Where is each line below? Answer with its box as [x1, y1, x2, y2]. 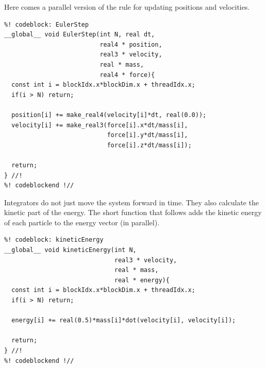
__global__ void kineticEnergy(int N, [4, 246, 137, 254]
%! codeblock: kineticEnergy [4, 236, 104, 244]
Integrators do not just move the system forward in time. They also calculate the [4, 197, 259, 207]
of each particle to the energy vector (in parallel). [4, 217, 160, 227]
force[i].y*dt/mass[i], [107, 131, 188, 139]
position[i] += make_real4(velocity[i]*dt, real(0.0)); [11, 111, 206, 119]
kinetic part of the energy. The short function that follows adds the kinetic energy [4, 207, 262, 218]
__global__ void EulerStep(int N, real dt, [4, 31, 155, 38]
